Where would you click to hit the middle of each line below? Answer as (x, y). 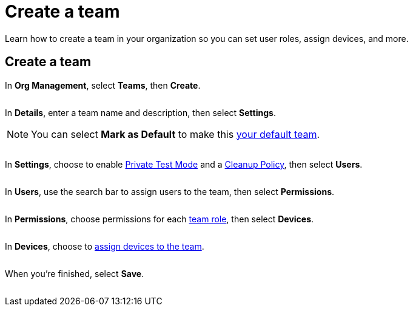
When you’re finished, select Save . (75, 273)
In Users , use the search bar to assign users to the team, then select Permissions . (170, 191)
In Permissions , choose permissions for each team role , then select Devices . (159, 219)
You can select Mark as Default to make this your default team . (176, 134)
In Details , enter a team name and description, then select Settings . (140, 112)
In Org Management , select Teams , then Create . (103, 85)
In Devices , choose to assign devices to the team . (105, 246)
